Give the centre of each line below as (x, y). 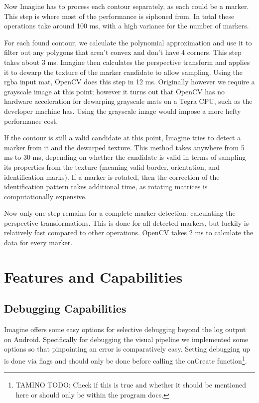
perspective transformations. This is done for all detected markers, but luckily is (127, 222)
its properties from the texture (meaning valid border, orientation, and (112, 167)
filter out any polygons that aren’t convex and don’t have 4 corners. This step (123, 52)
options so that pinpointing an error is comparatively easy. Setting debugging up (127, 349)
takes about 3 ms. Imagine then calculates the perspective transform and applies (127, 62)
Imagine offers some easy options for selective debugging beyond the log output (125, 329)
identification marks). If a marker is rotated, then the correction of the (112, 177)
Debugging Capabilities (65, 308)
